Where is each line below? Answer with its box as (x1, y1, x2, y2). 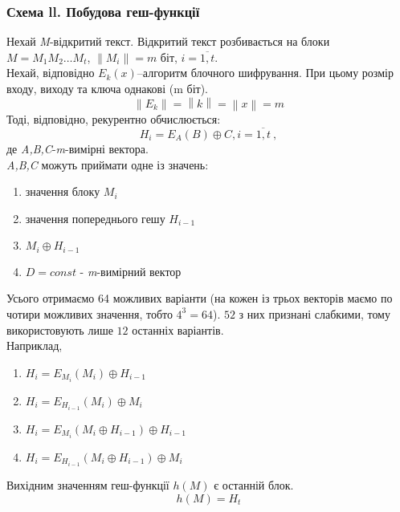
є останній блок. (214, 477, 294, 494)
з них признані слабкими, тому (239, 305, 390, 322)
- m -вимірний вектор (80, 262, 182, 279)
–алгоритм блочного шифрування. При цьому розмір (137, 64, 394, 81)
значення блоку (25, 183, 100, 200)
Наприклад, (6, 337, 63, 354)
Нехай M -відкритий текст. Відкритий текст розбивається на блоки (6, 33, 330, 50)
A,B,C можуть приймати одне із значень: (6, 156, 209, 173)
